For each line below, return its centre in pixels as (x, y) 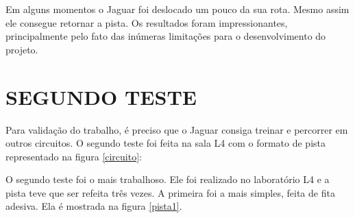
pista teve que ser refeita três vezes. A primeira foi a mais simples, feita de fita (170, 192)
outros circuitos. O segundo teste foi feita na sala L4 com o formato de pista (166, 143)
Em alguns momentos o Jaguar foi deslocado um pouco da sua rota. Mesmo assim (177, 9)
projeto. (22, 49)
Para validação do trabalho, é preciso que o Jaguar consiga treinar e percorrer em (177, 129)
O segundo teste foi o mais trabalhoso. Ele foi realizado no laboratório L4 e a (168, 179)
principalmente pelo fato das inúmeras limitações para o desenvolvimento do (166, 36)
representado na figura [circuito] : (74, 156)
